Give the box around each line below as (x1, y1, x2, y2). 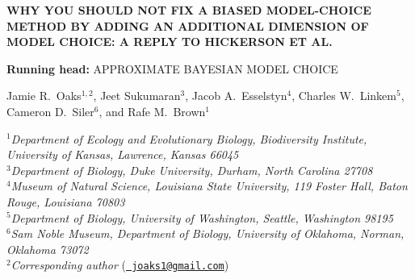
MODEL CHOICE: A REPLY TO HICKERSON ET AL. (6, 33, 333, 50)
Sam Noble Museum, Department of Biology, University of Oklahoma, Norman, (10, 225, 405, 242)
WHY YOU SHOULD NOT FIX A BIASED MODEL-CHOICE (6, 2, 371, 18)
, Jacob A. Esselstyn (185, 87, 287, 104)
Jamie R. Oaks (6, 87, 82, 104)
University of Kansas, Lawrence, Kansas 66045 (6, 146, 239, 163)
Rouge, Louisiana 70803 (6, 193, 125, 210)
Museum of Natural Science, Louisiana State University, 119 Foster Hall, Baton (10, 177, 408, 194)
